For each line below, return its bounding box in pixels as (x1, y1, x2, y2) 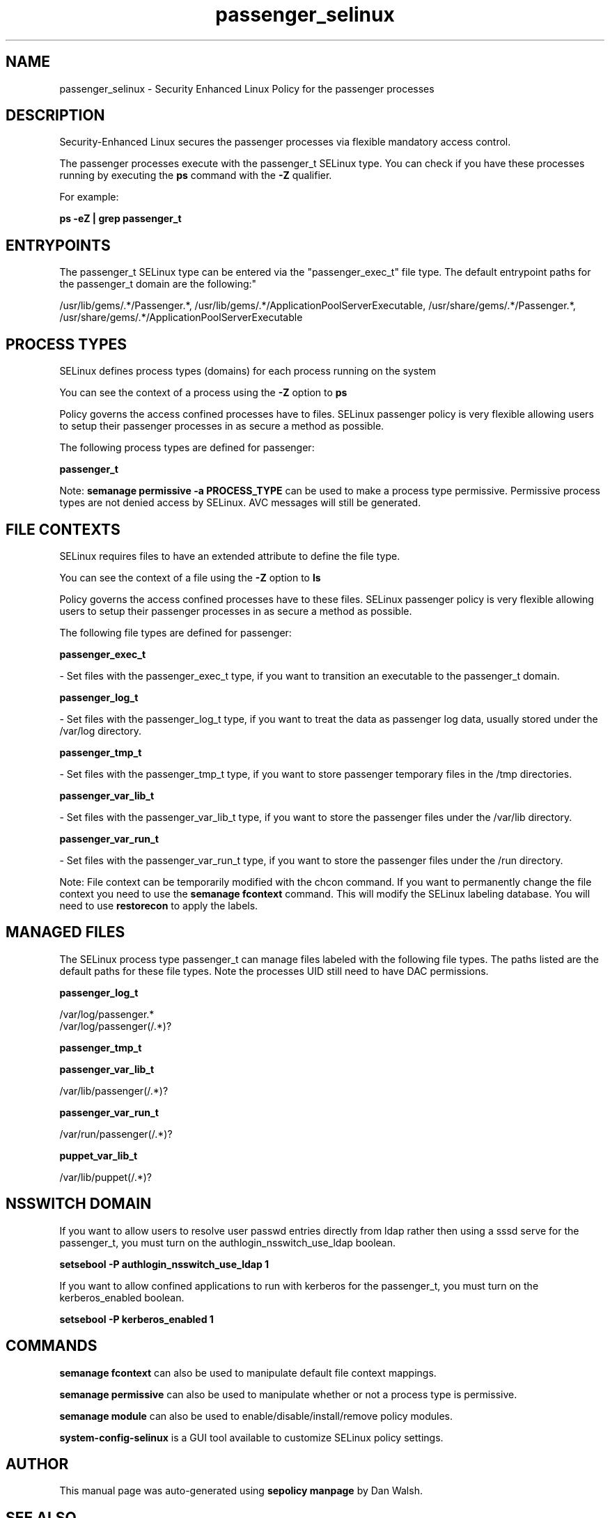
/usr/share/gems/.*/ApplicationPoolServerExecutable (59, 311, 303, 324)
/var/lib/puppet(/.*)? (59, 1171, 152, 1183)
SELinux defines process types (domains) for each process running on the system (59, 365, 437, 377)
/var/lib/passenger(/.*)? (59, 1084, 169, 1097)
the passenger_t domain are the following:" (59, 278, 257, 290)
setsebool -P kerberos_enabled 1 (59, 1313, 214, 1325)
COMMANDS (6, 1337, 97, 1355)
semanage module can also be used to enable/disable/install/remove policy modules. (59, 1409, 453, 1422)
